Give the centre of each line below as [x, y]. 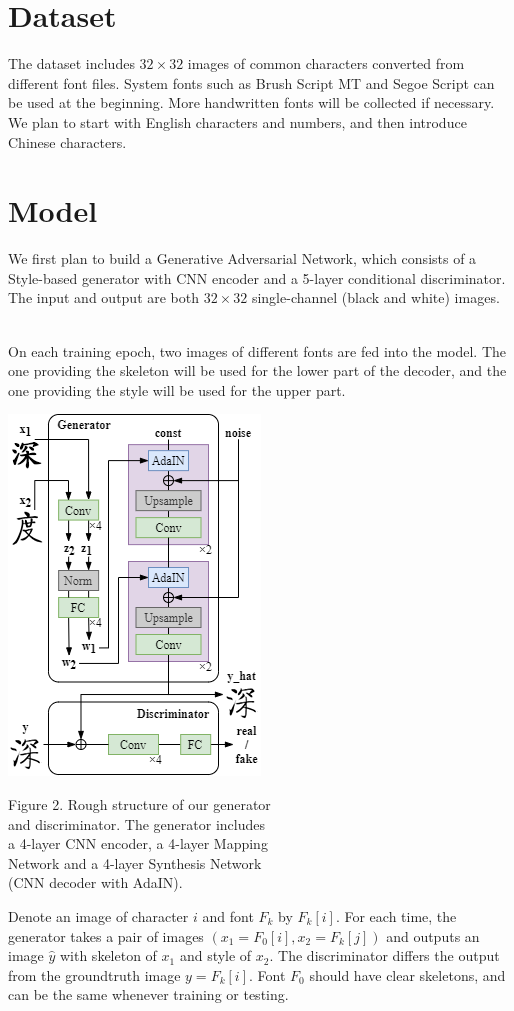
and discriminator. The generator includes [136, 823]
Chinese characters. [67, 141]
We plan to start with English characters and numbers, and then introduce [237, 121]
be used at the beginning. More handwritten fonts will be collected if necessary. [251, 102]
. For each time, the [396, 915]
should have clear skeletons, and [407, 974]
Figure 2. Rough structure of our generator [139, 803]
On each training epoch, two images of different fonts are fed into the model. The [257, 350]
